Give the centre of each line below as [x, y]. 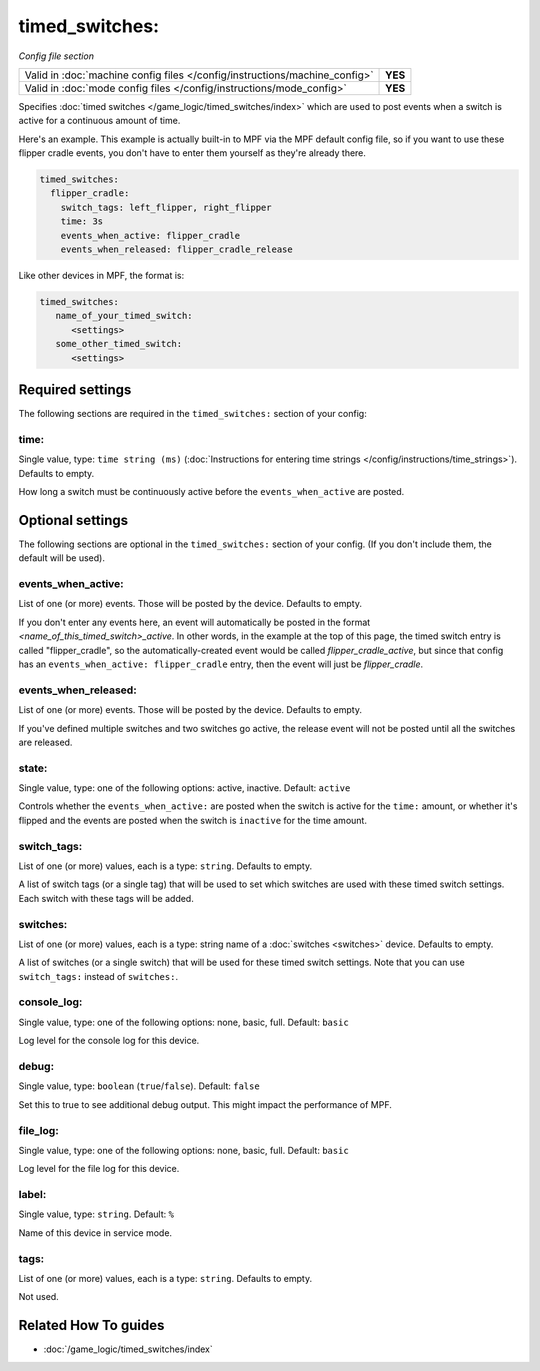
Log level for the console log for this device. [109, 1041]
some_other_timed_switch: [119, 344]
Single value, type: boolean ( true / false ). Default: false [139, 1086]
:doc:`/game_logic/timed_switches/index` [128, 1349]
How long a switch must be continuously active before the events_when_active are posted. [211, 491]
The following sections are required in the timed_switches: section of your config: [192, 414]
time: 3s [82, 221]
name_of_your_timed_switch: [124, 316]
